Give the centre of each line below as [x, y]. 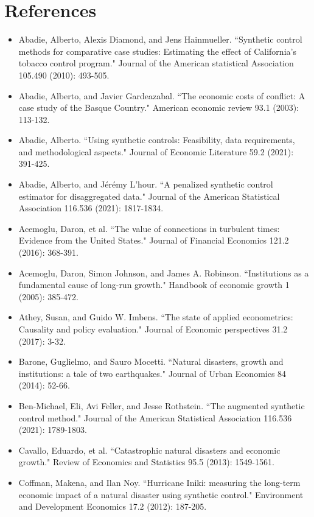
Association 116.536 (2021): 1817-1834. [91, 208]
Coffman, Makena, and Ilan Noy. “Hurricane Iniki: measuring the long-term [159, 482]
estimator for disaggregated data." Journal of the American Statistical [149, 196]
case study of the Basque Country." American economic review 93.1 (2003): [159, 107]
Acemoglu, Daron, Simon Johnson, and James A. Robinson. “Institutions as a [164, 273]
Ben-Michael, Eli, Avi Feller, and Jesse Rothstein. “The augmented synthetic [162, 405]
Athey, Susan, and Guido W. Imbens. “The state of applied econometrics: [156, 317]
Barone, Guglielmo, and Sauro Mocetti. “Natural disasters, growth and [151, 361]
